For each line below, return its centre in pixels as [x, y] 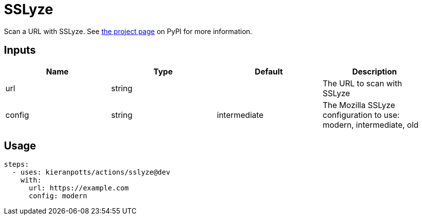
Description [374, 71]
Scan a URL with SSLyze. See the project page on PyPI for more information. [128, 31]
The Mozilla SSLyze [359, 105]
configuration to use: [361, 115]
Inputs [20, 50]
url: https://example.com [79, 188]
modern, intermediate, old [370, 125]
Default [269, 71]
